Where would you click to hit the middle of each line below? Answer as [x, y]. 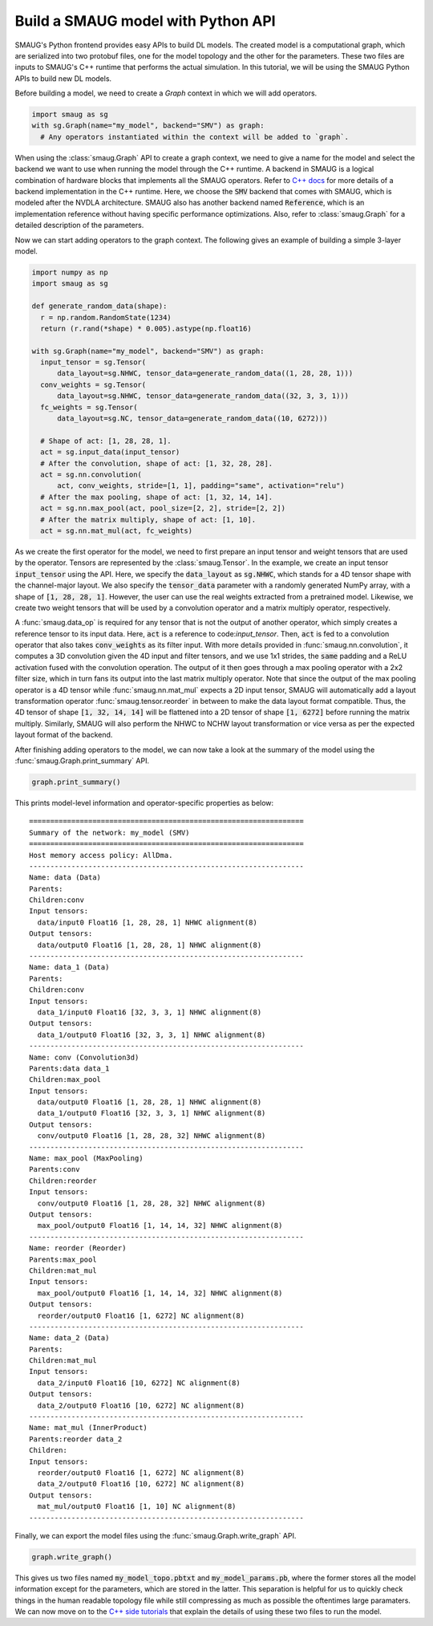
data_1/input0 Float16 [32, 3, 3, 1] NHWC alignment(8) [150, 1012]
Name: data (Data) [65, 878]
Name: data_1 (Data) [69, 967]
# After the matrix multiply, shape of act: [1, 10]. [148, 519]
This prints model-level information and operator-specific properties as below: [144, 803]
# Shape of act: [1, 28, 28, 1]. [106, 441]
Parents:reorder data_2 [76, 1439]
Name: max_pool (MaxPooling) [86, 1159]
